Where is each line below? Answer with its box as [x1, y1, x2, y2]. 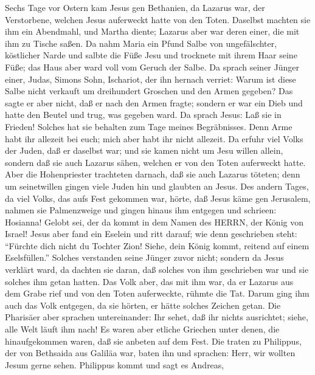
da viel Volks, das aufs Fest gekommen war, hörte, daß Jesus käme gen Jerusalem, [5, 191, 311, 204]
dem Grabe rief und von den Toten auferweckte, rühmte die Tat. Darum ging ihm [5, 287, 310, 300]
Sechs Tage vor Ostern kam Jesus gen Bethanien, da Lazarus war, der [5, 1, 265, 13]
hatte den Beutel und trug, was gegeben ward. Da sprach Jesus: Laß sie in [5, 108, 282, 121]
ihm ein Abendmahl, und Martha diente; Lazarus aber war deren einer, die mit [5, 25, 300, 38]
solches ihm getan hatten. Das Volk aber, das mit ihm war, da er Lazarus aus [5, 275, 294, 287]
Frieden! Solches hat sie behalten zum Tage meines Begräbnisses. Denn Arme [5, 120, 292, 132]
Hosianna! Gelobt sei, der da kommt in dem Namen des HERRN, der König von [5, 215, 303, 228]
